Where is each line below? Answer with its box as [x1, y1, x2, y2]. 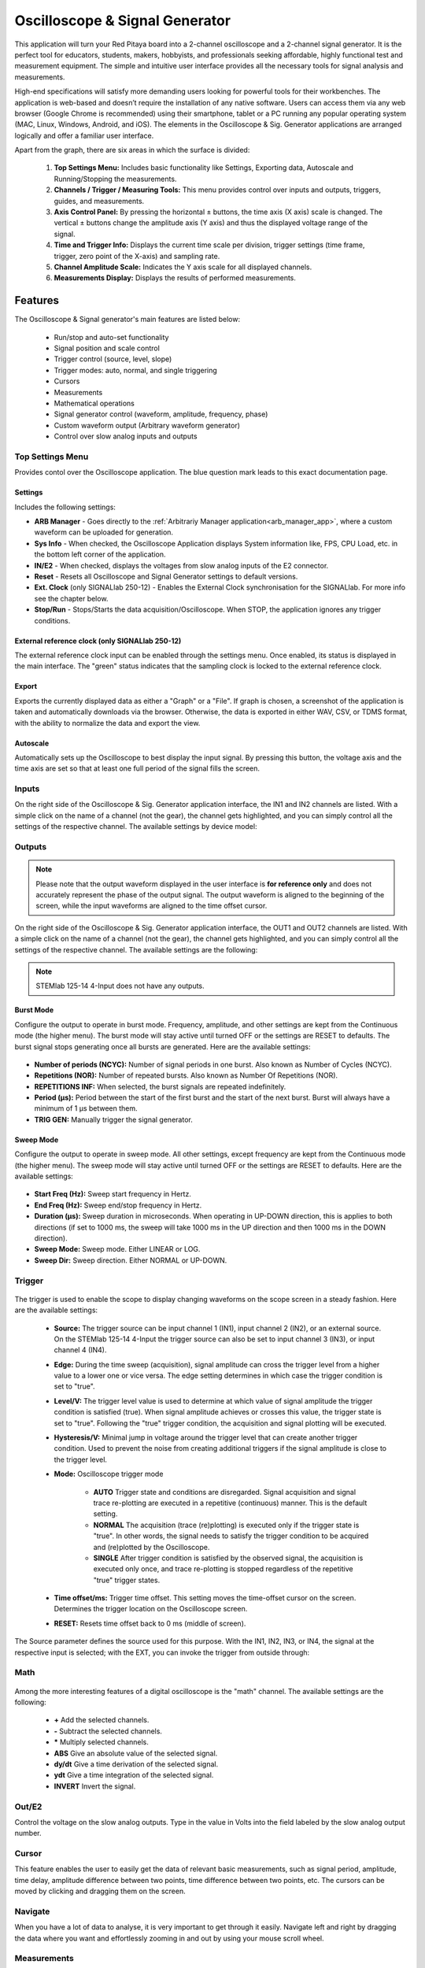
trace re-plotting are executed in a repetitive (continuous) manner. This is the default [93, 1498, 368, 1507]
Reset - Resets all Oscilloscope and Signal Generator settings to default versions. [34, 572, 298, 582]
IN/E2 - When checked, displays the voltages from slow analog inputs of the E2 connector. [34, 560, 329, 570]
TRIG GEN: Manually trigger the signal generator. [34, 1115, 193, 1124]
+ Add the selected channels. [54, 1715, 150, 1725]
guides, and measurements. [54, 196, 145, 205]
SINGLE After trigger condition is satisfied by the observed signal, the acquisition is [93, 1553, 364, 1563]
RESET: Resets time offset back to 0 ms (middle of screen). [54, 1618, 246, 1628]
